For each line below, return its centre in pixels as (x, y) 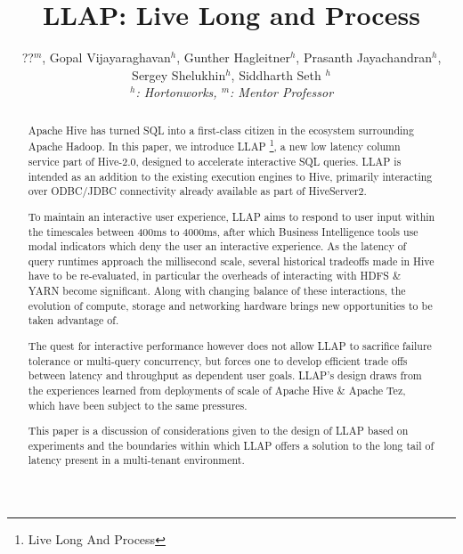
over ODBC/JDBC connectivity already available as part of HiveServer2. (197, 191)
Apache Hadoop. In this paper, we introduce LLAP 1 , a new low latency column (214, 145)
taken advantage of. (73, 320)
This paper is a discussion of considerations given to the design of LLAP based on (218, 431)
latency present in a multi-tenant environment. (136, 460)
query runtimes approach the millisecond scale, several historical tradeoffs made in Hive (231, 261)
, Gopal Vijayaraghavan (106, 57)
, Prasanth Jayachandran (364, 57)
